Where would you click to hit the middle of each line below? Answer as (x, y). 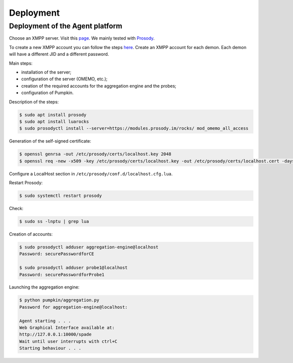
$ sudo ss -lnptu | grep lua (54, 221)
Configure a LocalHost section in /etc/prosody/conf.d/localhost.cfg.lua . (91, 173)
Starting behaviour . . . (50, 348)
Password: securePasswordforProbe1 (62, 275)
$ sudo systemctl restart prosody (61, 196)
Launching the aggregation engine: (44, 287)
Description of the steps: (34, 102)
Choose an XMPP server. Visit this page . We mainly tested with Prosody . (82, 38)
